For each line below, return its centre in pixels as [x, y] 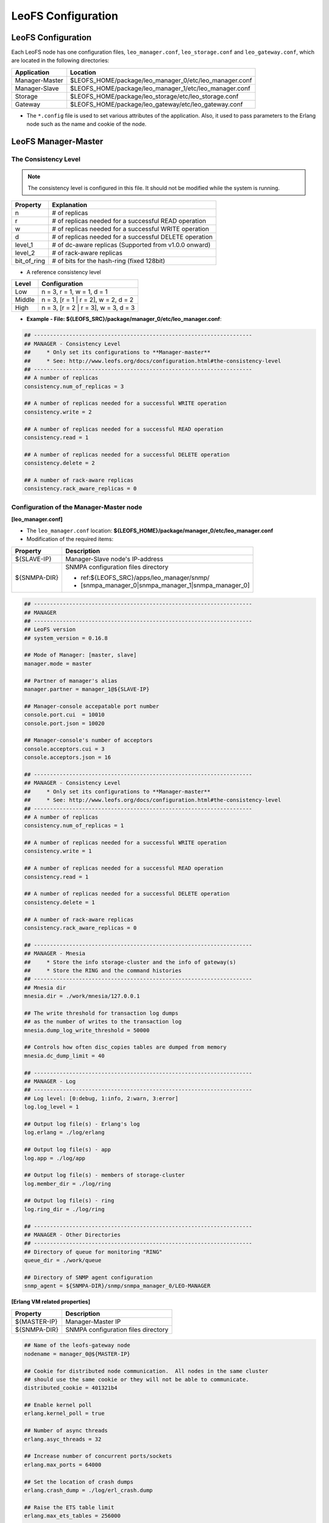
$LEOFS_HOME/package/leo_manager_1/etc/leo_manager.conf [161, 88]
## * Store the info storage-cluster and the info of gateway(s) [130, 962]
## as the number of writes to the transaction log [103, 1022]
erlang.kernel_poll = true [64, 1414]
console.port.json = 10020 [64, 723]
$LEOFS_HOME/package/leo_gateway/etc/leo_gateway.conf [157, 104]
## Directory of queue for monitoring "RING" [93, 1252]
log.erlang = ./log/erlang [64, 1133]
